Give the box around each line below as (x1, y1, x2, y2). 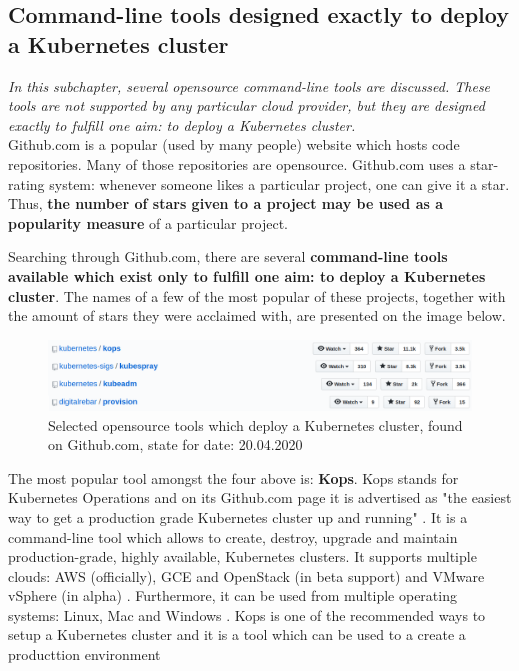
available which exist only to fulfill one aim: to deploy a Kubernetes (8, 265, 486, 286)
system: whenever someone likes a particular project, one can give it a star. (49, 173, 510, 194)
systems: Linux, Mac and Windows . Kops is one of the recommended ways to (8, 604, 486, 625)
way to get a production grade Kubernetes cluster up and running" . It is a (8, 506, 468, 527)
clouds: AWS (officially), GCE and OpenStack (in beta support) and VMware (8, 565, 485, 586)
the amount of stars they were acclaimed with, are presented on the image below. (8, 305, 506, 326)
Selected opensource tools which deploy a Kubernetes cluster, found (48, 414, 463, 435)
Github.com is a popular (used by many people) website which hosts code (8, 134, 460, 155)
